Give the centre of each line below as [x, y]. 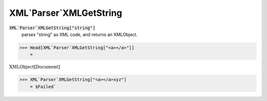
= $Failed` [43, 86]
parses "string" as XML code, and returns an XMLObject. [80, 34]
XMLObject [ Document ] [35, 67]
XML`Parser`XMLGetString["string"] [52, 28]
